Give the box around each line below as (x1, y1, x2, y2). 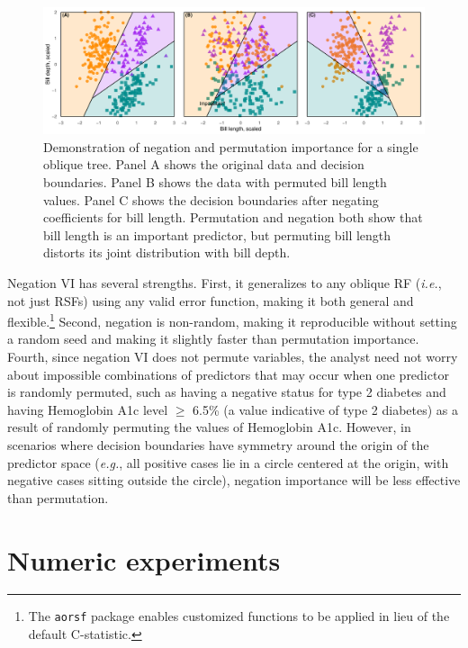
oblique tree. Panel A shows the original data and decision (43, 155, 364, 174)
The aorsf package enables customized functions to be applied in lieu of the (28, 607, 450, 625)
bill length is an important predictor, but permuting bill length (43, 225, 391, 244)
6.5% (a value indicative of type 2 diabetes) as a (193, 400, 459, 418)
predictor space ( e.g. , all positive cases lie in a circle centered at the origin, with (7, 453, 449, 472)
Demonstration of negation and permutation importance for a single (43, 137, 418, 156)
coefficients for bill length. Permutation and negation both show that (43, 208, 423, 227)
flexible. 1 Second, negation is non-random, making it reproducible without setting (7, 310, 457, 330)
